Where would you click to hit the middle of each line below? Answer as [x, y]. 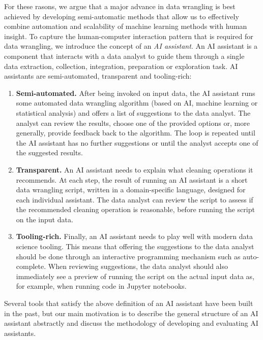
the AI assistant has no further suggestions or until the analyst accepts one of [137, 142]
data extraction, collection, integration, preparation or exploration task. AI [121, 66]
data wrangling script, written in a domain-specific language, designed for [131, 190]
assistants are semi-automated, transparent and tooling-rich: [98, 76]
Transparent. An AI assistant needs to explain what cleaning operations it [135, 169]
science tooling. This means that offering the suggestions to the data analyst [135, 246]
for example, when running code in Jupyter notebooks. [101, 286]
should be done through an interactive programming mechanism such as [128, 256]
